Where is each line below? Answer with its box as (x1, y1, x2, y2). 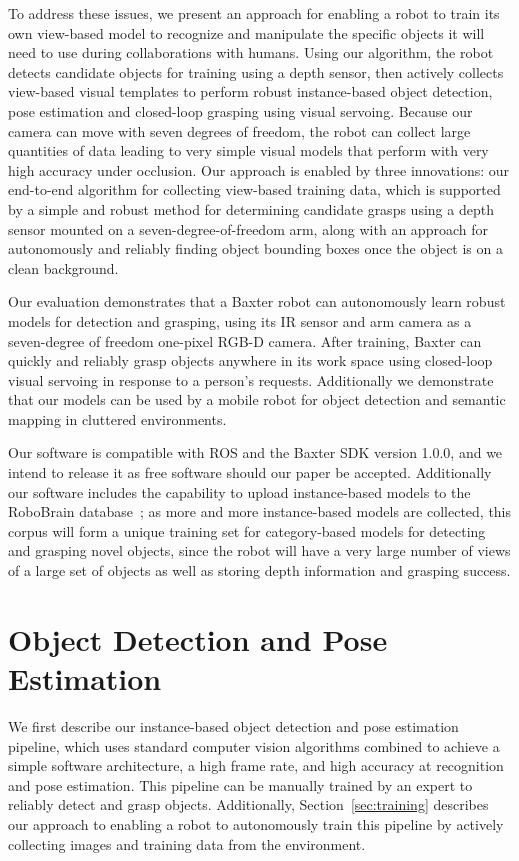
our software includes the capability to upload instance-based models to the (8, 481, 471, 502)
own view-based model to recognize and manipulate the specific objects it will (8, 22, 485, 43)
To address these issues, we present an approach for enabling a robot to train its (8, 3, 500, 23)
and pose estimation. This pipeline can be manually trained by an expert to (8, 774, 473, 795)
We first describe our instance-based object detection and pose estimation (8, 715, 459, 736)
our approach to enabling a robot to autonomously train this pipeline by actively (8, 813, 504, 834)
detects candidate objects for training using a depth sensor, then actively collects (8, 61, 504, 82)
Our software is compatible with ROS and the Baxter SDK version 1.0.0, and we (8, 442, 503, 463)
